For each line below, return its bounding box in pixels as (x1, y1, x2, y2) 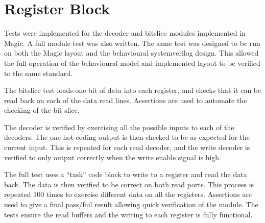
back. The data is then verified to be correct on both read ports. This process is (4, 179, 254, 189)
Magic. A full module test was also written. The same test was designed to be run (4, 37, 260, 48)
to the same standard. (4, 67, 73, 78)
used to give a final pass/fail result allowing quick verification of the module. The (4, 199, 258, 210)
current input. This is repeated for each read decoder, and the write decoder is (4, 142, 250, 153)
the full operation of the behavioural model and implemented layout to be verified (4, 57, 260, 68)
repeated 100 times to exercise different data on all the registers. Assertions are (4, 189, 252, 200)
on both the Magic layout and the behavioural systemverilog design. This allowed (4, 47, 259, 58)
